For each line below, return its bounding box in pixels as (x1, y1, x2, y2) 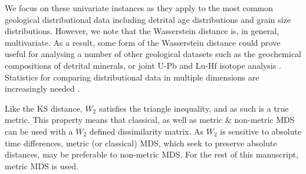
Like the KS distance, (5, 102, 83, 114)
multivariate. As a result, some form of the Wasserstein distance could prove (5, 36, 281, 48)
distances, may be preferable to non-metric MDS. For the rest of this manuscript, (5, 148, 299, 160)
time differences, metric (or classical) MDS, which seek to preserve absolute (5, 136, 277, 149)
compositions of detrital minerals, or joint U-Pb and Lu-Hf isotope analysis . (5, 59, 281, 71)
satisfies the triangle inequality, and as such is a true (98, 102, 289, 114)
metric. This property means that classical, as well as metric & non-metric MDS (5, 113, 295, 126)
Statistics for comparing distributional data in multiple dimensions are (5, 71, 259, 83)
